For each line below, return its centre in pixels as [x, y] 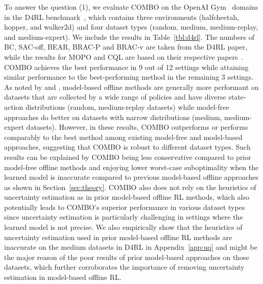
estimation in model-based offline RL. [63, 277]
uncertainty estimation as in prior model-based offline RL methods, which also [127, 197]
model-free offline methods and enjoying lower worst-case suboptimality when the [131, 167]
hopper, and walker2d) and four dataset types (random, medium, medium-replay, [131, 27]
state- [237, 97]
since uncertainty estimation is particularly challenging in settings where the [124, 217]
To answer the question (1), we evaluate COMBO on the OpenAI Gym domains [131, 7]
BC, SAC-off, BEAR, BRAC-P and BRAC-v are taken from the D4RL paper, [126, 47]
